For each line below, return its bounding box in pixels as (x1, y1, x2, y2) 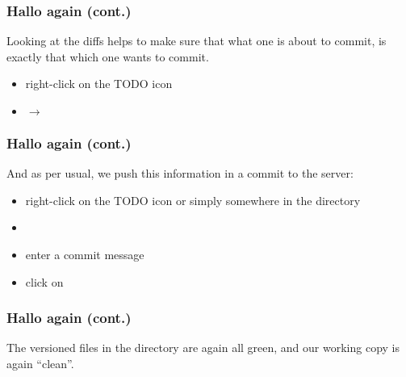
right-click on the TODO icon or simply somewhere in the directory (25, 191, 361, 208)
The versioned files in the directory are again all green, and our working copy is (6, 339, 400, 356)
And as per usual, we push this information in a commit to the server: (6, 165, 354, 182)
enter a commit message (25, 246, 144, 262)
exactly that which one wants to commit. (6, 48, 209, 65)
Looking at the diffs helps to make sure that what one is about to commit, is (6, 32, 387, 49)
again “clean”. (6, 355, 74, 371)
